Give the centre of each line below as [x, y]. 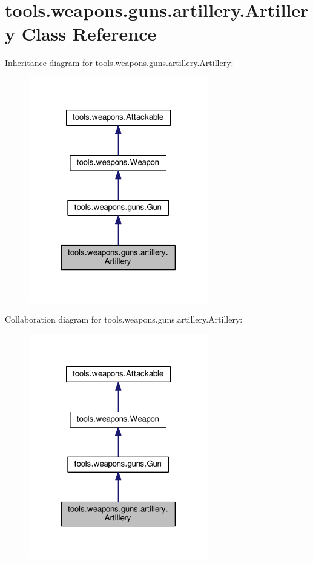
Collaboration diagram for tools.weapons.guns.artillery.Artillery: [124, 319]
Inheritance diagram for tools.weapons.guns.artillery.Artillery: [119, 63]
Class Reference [89, 34]
